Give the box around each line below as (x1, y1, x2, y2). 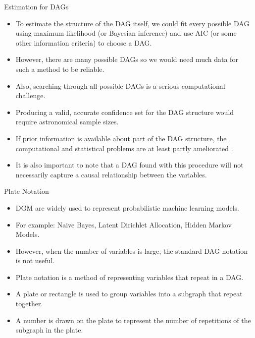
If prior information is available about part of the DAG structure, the (15, 133, 227, 143)
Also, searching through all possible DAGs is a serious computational (15, 80, 225, 91)
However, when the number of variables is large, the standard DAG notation (15, 245, 248, 256)
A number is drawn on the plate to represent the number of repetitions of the (15, 315, 251, 325)
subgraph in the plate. (15, 325, 83, 335)
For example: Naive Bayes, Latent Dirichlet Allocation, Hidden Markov (15, 219, 232, 229)
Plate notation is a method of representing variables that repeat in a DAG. (15, 272, 244, 282)
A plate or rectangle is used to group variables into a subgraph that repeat (15, 288, 243, 299)
